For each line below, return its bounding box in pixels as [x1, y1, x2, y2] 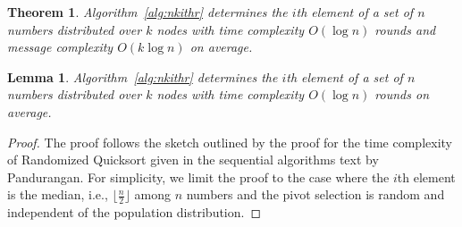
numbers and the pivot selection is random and [186, 185, 445, 204]
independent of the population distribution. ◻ [7, 203, 262, 222]
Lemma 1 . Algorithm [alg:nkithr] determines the [7, 67, 278, 86]
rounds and [374, 20, 436, 38]
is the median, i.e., [7, 185, 108, 204]
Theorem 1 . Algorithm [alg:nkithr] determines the [7, 3, 288, 21]
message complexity [7, 38, 113, 56]
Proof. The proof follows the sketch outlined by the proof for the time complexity [7, 132, 452, 151]
